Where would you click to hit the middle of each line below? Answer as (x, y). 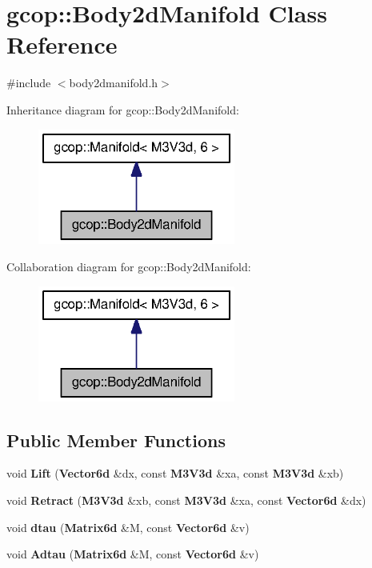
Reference (62, 44)
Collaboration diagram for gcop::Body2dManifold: (129, 267)
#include (29, 83)
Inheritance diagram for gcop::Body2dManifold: (123, 109)
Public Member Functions (116, 440)
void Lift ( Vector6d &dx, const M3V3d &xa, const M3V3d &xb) (175, 473)
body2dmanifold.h (114, 83)
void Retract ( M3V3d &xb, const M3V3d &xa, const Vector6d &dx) (186, 500)
